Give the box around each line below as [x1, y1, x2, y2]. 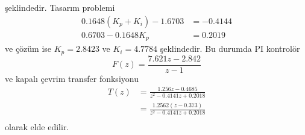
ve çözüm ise [5, 42, 52, 55]
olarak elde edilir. [5, 121, 69, 133]
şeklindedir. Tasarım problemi [5, 1, 115, 13]
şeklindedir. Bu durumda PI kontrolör [160, 42, 300, 55]
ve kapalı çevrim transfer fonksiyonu [5, 72, 139, 84]
